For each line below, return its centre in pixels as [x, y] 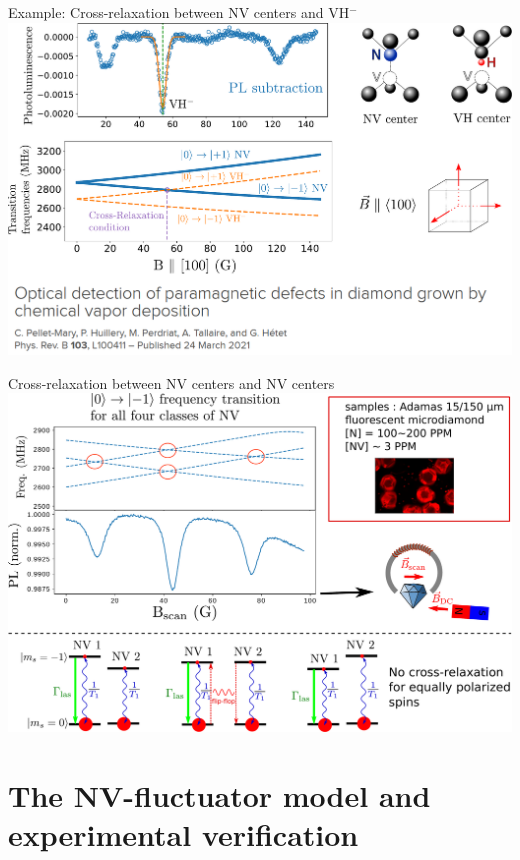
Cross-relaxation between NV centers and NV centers [171, 382]
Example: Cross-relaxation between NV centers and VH [179, 12]
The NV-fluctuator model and [219, 795]
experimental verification [183, 834]
